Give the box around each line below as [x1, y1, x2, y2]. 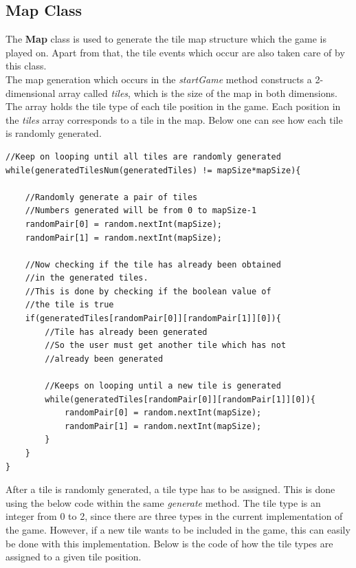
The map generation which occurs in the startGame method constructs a [5, 72, 312, 86]
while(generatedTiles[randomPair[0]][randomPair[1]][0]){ [45, 394, 316, 404]
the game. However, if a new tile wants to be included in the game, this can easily [5, 522, 351, 536]
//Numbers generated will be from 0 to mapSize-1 [25, 206, 257, 216]
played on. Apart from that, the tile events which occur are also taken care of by [5, 45, 345, 59]
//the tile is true [25, 300, 114, 310]
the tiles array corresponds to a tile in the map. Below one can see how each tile [5, 112, 343, 127]
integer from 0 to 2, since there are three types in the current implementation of [5, 509, 343, 523]
